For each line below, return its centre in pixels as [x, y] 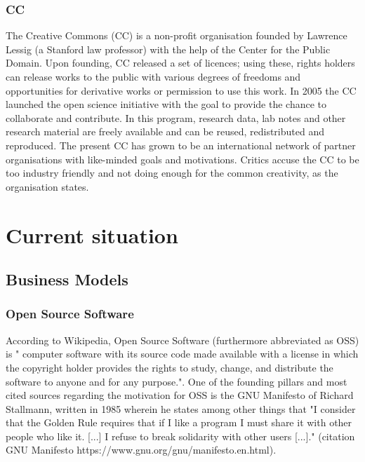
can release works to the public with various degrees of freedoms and [153, 76]
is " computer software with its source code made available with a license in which [182, 354]
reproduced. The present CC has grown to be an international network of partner [181, 145]
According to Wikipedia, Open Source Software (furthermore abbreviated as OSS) [182, 340]
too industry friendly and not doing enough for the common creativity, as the [172, 173]
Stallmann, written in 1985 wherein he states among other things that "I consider [181, 408]
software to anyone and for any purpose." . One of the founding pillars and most [177, 381]
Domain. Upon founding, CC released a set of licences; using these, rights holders [180, 63]
